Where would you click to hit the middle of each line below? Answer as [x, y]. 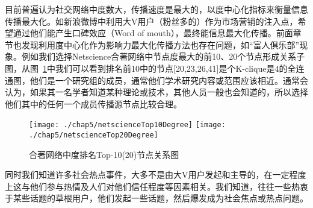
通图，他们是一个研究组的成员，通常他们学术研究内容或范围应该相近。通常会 [156, 80]
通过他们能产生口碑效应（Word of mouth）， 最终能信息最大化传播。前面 [153, 33]
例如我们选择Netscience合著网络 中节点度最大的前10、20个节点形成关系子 [163, 56]
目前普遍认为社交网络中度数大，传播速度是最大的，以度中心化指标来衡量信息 [156, 9]
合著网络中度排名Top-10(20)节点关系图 [104, 154]
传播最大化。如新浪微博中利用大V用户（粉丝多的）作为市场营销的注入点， [151, 21]
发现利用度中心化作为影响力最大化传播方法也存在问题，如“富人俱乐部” [160, 44]
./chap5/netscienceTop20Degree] [94, 135]
